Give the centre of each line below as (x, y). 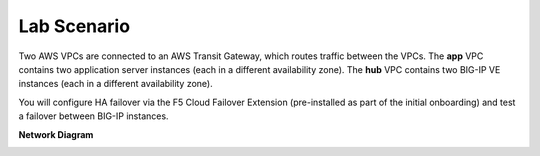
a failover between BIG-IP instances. (93, 116)
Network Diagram (56, 134)
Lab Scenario (74, 26)
